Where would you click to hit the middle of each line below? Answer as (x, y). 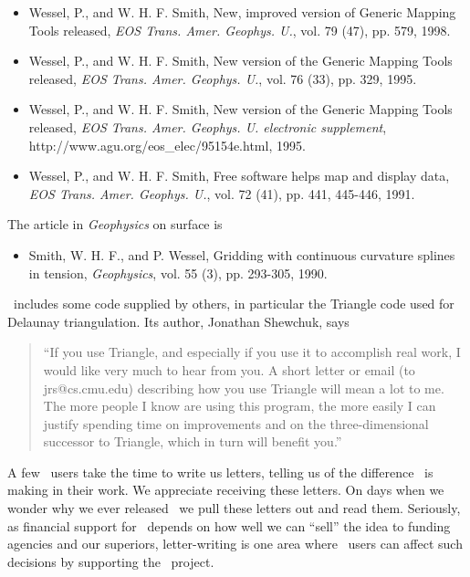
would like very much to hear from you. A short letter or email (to (229, 369)
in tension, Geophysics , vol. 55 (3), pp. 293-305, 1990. (178, 273)
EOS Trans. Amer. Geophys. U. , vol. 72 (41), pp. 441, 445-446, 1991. (222, 193)
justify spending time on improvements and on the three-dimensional (236, 423)
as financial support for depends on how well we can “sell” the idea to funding (229, 525)
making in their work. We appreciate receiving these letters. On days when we (226, 490)
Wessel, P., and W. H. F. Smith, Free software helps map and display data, (239, 176)
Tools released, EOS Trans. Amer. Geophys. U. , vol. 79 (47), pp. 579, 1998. (240, 30)
